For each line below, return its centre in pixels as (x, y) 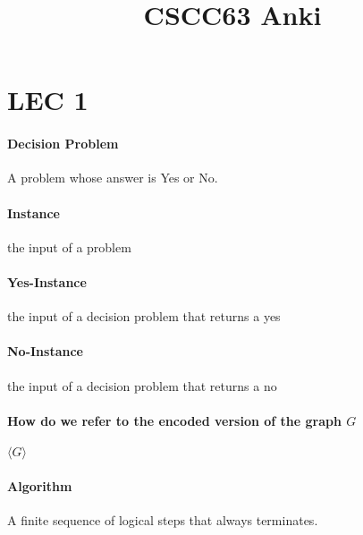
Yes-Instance (47, 281)
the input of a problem (69, 246)
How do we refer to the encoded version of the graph (174, 420)
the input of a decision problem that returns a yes (144, 316)
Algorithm (40, 485)
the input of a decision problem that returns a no (142, 385)
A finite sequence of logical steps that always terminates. (163, 519)
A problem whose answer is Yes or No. (113, 178)
